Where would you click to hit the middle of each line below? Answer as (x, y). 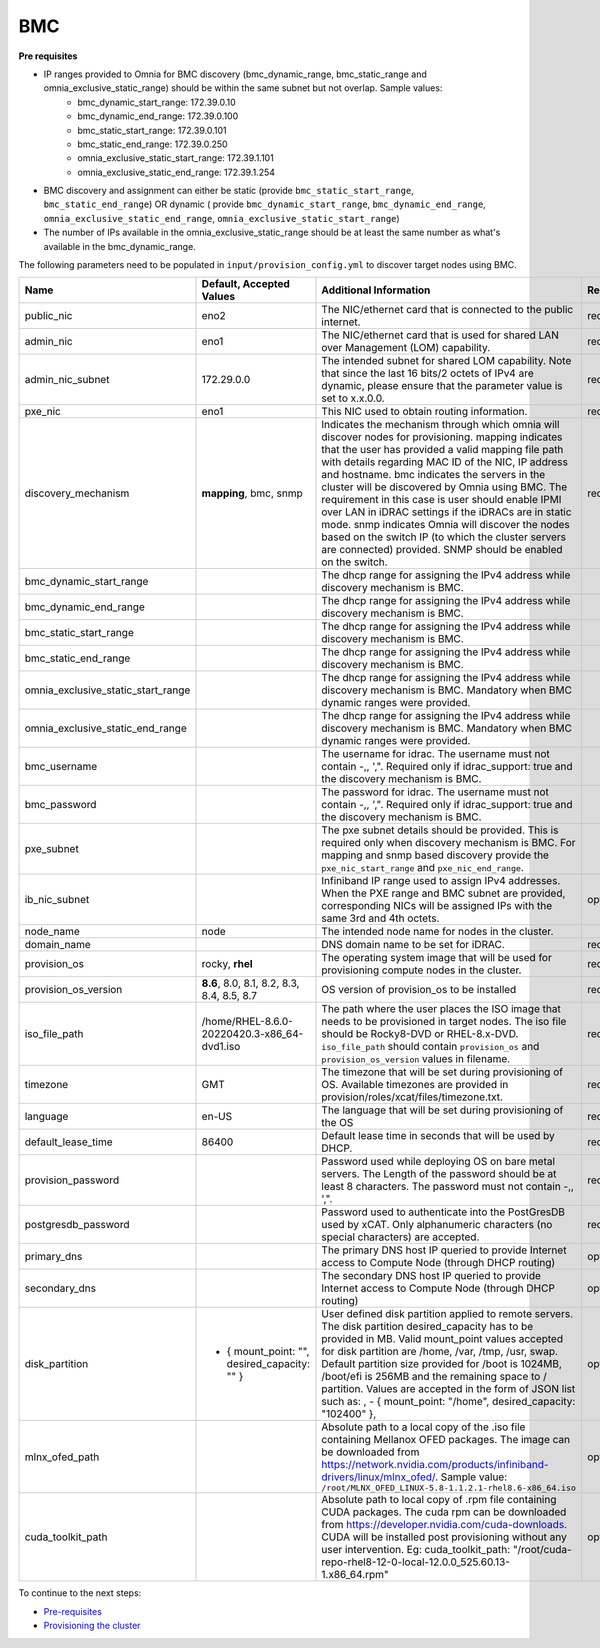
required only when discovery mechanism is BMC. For (448, 843)
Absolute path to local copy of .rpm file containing (439, 1500)
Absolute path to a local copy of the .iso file (423, 1427)
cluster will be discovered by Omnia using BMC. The (444, 487)
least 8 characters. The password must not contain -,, (448, 1187)
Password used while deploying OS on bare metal (438, 1162)
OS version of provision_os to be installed (419, 990)
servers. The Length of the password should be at (439, 1174)
